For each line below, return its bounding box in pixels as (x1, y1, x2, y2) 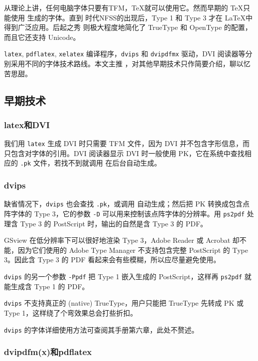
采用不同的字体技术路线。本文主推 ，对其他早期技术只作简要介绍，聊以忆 (10, 58, 251, 69)
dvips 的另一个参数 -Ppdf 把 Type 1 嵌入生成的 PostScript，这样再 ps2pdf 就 (4, 271, 252, 282)
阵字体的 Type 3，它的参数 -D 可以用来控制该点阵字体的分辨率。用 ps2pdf (4, 208, 245, 218)
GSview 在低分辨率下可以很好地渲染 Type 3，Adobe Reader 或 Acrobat (4, 235, 231, 245)
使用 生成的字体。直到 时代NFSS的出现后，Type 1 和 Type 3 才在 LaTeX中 (10, 12, 253, 22)
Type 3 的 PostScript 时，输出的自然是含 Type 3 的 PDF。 (20, 218, 208, 228)
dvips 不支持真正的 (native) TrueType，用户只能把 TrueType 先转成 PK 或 (4, 298, 244, 308)
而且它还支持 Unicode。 (4, 31, 80, 42)
